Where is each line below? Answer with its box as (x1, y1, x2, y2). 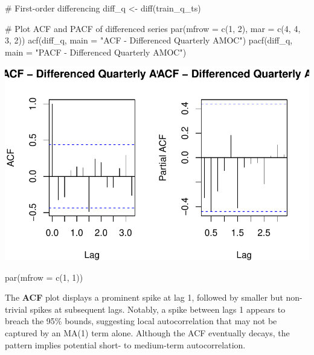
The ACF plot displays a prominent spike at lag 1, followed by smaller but (5, 291, 283, 304)
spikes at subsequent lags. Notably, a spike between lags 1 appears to (30, 302, 286, 315)
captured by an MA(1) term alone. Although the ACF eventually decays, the (5, 327, 290, 339)
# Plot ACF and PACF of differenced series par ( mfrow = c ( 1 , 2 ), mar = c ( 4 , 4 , (5, 22, 301, 34)
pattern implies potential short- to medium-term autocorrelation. (5, 338, 246, 351)
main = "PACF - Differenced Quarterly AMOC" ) (5, 45, 187, 58)
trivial (5, 302, 28, 315)
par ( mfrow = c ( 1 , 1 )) (5, 270, 83, 283)
